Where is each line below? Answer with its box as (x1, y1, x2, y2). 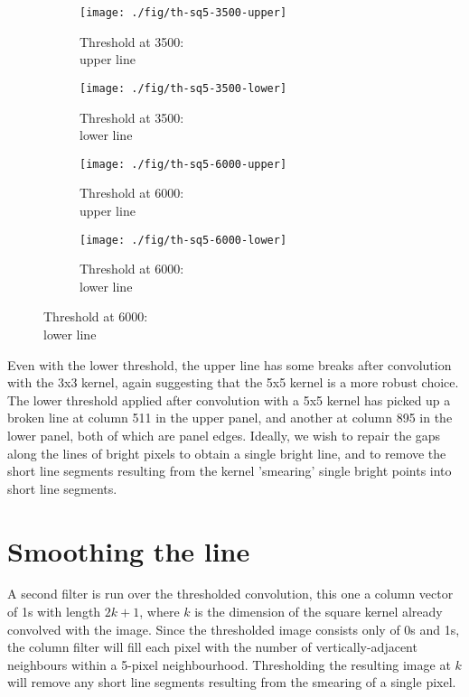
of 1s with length (7, 602, 101, 621)
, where (139, 602, 180, 621)
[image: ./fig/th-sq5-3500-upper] (80, 6, 287, 19)
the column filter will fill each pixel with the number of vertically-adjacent (7, 637, 417, 656)
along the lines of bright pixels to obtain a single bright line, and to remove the (7, 443, 446, 462)
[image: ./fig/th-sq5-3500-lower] (80, 81, 287, 95)
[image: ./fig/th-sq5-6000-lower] (80, 233, 287, 246)
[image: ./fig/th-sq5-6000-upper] (80, 157, 287, 171)
